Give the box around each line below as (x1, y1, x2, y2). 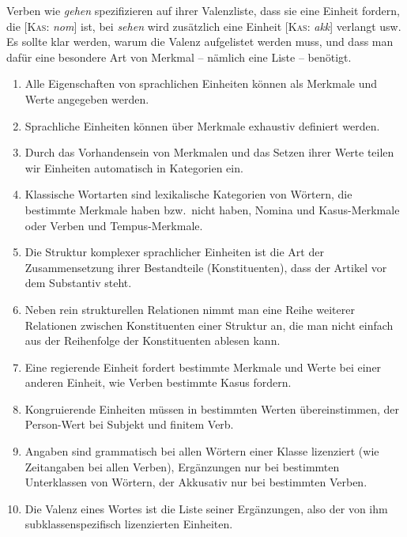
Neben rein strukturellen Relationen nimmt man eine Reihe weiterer (24, 301, 355, 317)
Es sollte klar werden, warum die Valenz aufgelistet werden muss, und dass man (6, 33, 394, 50)
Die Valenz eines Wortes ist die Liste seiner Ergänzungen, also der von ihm (24, 500, 388, 516)
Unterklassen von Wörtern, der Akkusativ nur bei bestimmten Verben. (24, 474, 367, 490)
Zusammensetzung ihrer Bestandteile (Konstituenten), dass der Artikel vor (24, 259, 387, 275)
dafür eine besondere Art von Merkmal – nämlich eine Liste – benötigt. (6, 48, 352, 65)
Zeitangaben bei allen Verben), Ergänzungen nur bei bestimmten (24, 458, 340, 475)
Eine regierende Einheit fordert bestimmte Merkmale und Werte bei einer (24, 358, 382, 375)
